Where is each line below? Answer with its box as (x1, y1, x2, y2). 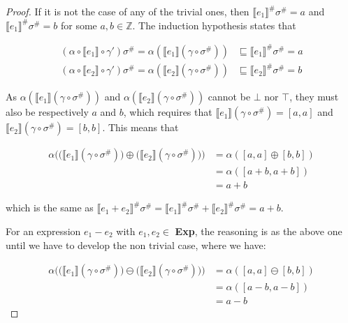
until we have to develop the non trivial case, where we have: (6, 237, 266, 252)
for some (60, 17, 97, 32)
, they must (289, 89, 339, 104)
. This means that (102, 120, 179, 135)
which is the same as (6, 200, 94, 215)
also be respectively (6, 105, 89, 119)
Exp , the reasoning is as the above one (175, 223, 342, 238)
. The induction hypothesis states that (132, 17, 296, 32)
